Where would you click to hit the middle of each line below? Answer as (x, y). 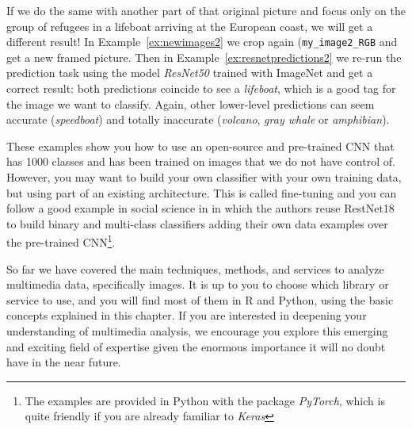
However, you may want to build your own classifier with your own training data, (204, 177)
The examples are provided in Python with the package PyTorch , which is (205, 400)
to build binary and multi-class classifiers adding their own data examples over (197, 223)
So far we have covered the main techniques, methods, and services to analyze (195, 268)
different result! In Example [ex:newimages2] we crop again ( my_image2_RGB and (202, 42)
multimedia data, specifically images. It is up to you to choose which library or (198, 284)
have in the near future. (64, 362)
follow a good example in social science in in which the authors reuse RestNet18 (200, 208)
